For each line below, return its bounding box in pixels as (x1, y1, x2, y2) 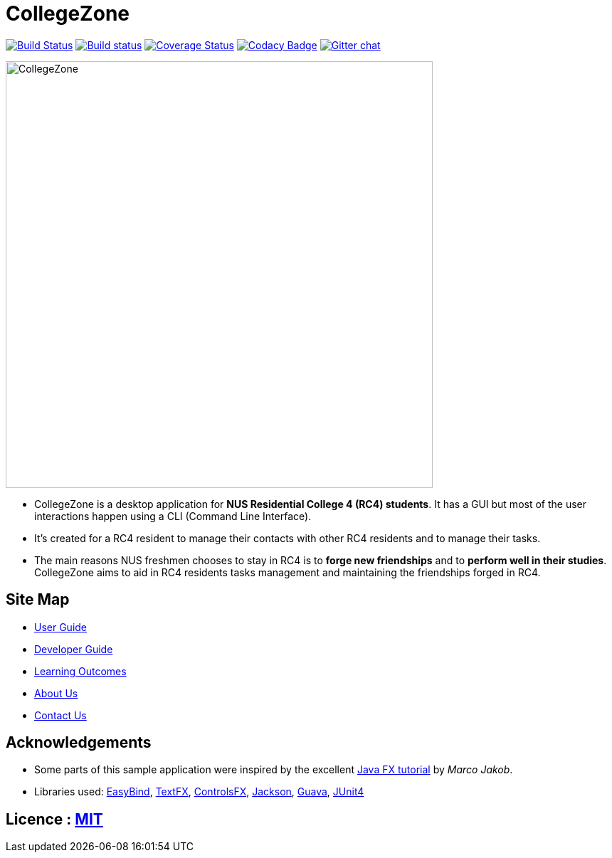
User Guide (34, 620, 88, 633)
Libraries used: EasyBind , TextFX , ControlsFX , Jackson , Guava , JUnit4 (34, 785, 364, 798)
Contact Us (34, 709, 87, 721)
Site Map (6, 590, 70, 609)
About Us (34, 687, 78, 699)
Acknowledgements (6, 733, 152, 752)
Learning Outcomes (34, 664, 127, 677)
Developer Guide (34, 642, 113, 655)
